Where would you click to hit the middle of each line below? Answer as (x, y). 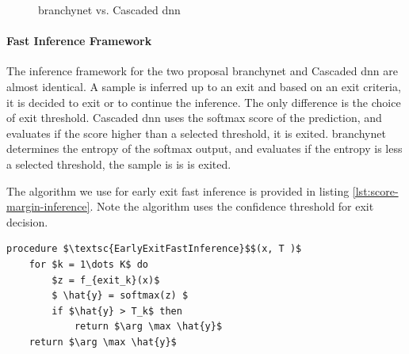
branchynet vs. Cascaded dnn (109, 10)
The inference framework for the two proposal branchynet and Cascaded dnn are (202, 71)
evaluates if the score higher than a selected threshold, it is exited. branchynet (196, 133)
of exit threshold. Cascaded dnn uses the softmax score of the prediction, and (194, 118)
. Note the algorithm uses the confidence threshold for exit (232, 206)
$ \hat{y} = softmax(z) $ (120, 296)
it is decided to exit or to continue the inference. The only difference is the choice (204, 102)
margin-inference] (48, 206)
